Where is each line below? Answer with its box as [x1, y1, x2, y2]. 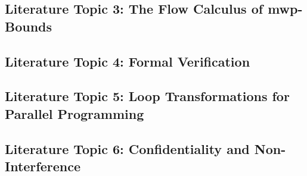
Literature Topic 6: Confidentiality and [5, 139, 250, 158]
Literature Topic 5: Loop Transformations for [5, 87, 290, 105]
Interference [5, 156, 80, 175]
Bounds [5, 17, 52, 35]
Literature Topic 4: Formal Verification [5, 52, 250, 70]
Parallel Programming [5, 104, 144, 122]
